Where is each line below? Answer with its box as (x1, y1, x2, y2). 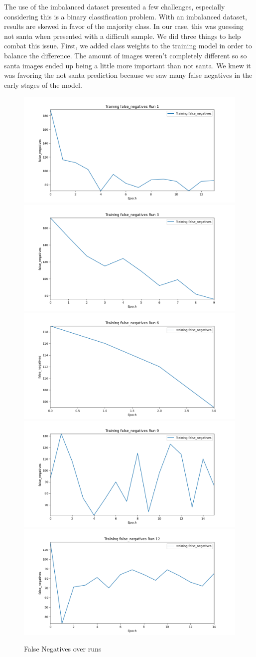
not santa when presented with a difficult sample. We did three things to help (4, 30, 241, 41)
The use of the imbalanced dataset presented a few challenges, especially (4, 1, 225, 11)
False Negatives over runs (24, 644, 102, 654)
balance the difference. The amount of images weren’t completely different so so (4, 50, 247, 60)
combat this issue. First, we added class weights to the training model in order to (4, 40, 252, 51)
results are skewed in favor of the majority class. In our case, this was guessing (4, 21, 244, 31)
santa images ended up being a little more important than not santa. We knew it (4, 60, 251, 70)
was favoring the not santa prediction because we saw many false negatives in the (4, 70, 253, 80)
